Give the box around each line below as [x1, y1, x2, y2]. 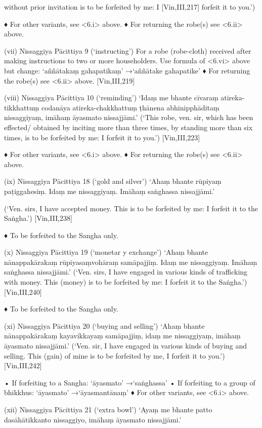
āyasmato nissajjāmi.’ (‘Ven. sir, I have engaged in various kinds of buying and [4, 340, 247, 351]
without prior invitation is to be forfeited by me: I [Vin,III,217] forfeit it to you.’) [4, 2, 255, 12]
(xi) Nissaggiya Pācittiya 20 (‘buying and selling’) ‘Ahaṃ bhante [4, 320, 205, 331]
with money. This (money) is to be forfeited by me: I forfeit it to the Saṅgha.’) [4, 277, 247, 287]
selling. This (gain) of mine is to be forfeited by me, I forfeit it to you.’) [4, 350, 225, 361]
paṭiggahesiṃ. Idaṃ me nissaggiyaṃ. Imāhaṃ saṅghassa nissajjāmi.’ [4, 185, 214, 196]
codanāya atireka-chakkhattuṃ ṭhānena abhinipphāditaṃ [41, 102, 220, 112]
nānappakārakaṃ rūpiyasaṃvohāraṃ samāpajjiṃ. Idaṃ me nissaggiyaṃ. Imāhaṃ [4, 256, 257, 267]
